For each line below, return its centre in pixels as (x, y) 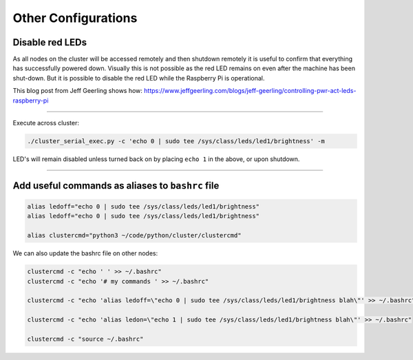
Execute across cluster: (46, 123)
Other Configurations (75, 18)
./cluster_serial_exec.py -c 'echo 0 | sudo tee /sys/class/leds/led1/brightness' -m (176, 141)
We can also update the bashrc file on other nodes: (85, 253)
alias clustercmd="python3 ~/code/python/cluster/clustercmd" (134, 235)
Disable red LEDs (50, 42)
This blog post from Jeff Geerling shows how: (77, 91)
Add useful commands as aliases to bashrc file (116, 186)
